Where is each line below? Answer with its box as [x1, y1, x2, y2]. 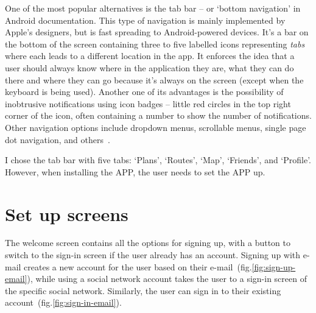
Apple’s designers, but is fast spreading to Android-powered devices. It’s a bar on [5, 26, 309, 38]
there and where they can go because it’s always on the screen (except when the [5, 73, 304, 86]
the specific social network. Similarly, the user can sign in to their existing [5, 284, 281, 297]
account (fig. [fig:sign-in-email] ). [5, 296, 122, 309]
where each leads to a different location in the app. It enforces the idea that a [5, 49, 295, 62]
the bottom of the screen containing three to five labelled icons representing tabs [5, 37, 305, 50]
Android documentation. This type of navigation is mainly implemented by [5, 13, 286, 26]
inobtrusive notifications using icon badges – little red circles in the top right [5, 97, 291, 110]
